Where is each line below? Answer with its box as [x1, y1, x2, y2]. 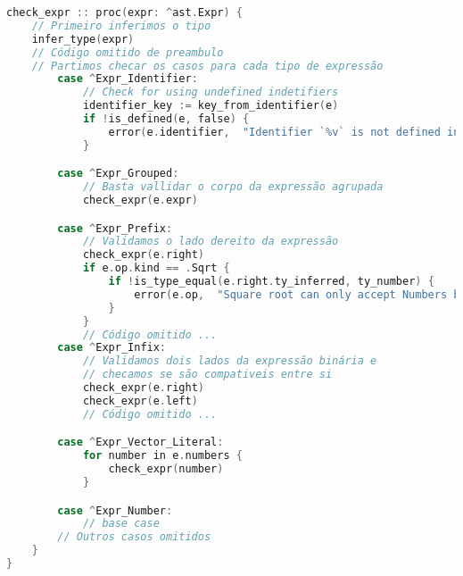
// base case [82, 517, 160, 530]
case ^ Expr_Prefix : [57, 221, 173, 235]
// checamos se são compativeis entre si [82, 368, 333, 381]
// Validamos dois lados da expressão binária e [82, 355, 377, 368]
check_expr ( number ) [108, 463, 224, 476]
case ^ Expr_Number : [57, 504, 173, 517]
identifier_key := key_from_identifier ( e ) [82, 99, 339, 113]
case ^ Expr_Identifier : [57, 72, 198, 86]
